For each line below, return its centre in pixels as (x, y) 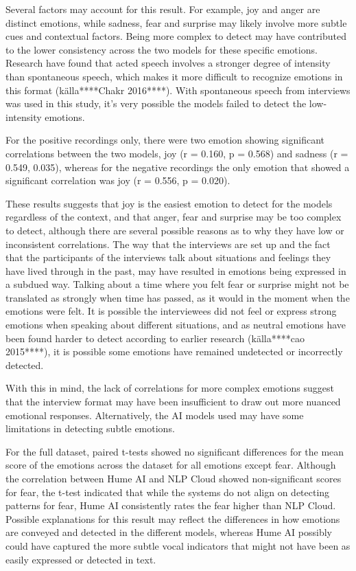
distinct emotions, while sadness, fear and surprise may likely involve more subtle (176, 22)
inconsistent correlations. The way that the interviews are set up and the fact (168, 244)
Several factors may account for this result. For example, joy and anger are (163, 9)
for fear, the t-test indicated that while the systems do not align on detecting (168, 492)
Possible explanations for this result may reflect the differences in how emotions (173, 518)
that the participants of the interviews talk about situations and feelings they (168, 257)
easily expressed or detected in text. (81, 559)
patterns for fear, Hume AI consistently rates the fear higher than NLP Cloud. (171, 505)
